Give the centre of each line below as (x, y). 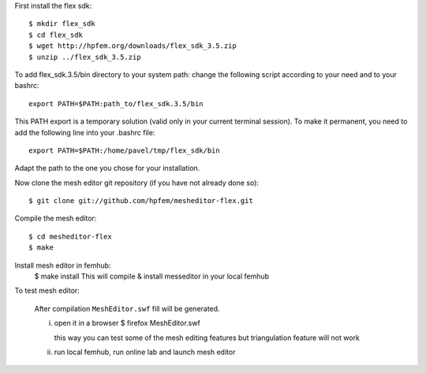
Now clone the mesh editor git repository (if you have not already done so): (137, 183)
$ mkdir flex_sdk (62, 24)
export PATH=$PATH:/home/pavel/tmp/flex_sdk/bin (124, 150)
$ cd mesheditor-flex (70, 236)
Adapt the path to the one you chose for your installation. (107, 168)
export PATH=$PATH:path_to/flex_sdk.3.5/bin (116, 103)
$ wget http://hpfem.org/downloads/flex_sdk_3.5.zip (133, 46)
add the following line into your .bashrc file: (85, 132)
